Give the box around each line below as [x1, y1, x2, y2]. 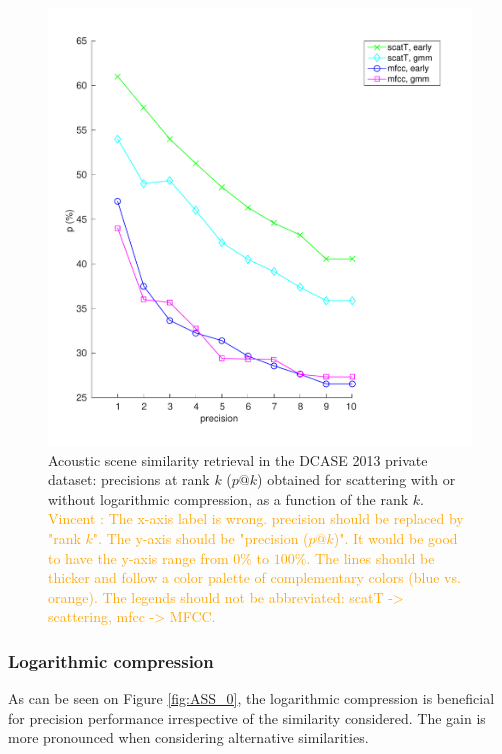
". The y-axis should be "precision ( [92, 528, 309, 549]
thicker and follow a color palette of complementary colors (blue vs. [48, 567, 461, 588]
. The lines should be [306, 547, 435, 568]
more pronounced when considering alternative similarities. [8, 727, 369, 748]
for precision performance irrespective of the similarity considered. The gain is [8, 707, 486, 728]
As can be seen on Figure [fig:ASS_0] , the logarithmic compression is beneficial [8, 688, 495, 709]
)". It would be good [333, 528, 458, 549]
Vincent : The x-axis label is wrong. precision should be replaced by [48, 508, 464, 529]
